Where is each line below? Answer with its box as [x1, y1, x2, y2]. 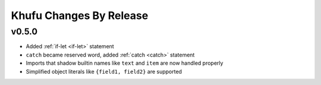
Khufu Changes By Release [11, 9, 149, 22]
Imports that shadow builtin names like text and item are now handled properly [26, 59, 224, 67]
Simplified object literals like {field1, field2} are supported [26, 68, 182, 75]
